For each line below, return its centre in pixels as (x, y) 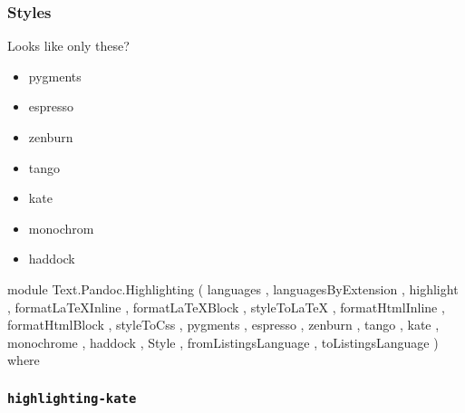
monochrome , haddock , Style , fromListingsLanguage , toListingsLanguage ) (223, 342)
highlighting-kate (72, 398)
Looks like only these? (68, 46)
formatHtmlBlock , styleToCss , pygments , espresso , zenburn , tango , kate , (223, 325)
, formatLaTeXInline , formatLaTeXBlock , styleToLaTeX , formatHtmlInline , (226, 307)
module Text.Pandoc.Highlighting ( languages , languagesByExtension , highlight (233, 288)
